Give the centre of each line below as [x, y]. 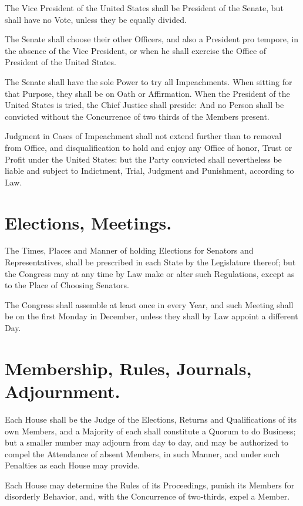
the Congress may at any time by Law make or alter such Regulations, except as [150, 273]
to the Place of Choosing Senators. [67, 285]
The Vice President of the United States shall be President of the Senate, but [144, 8]
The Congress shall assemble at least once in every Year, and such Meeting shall [149, 304]
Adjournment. [63, 391]
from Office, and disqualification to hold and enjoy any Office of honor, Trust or [149, 147]
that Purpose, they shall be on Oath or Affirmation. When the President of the [147, 93]
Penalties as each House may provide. [72, 465]
